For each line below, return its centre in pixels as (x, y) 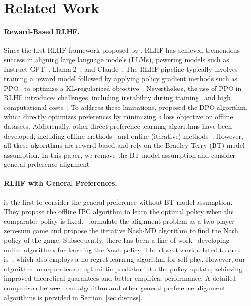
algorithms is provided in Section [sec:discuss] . (73, 297)
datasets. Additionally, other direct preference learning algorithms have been (118, 126)
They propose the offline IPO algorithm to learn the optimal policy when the (119, 211)
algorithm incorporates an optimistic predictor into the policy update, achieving (123, 268)
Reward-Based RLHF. (42, 31)
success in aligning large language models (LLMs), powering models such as (117, 59)
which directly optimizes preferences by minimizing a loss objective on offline (118, 117)
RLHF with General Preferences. (61, 183)
